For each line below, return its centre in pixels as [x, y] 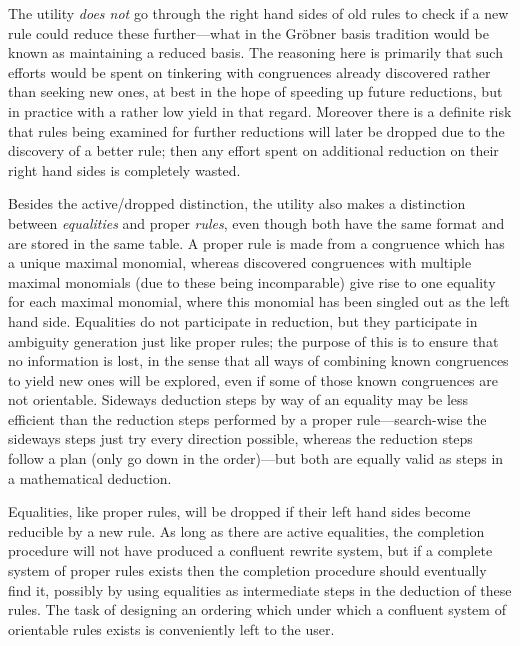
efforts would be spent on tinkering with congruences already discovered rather [249, 71]
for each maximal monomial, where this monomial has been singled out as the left [259, 301]
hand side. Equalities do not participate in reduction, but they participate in [243, 320]
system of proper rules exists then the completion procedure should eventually [247, 570]
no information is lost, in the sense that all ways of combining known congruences [258, 360]
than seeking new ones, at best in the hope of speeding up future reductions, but [255, 91]
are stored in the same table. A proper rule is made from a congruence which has [256, 242]
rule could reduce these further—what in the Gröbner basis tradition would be [248, 32]
